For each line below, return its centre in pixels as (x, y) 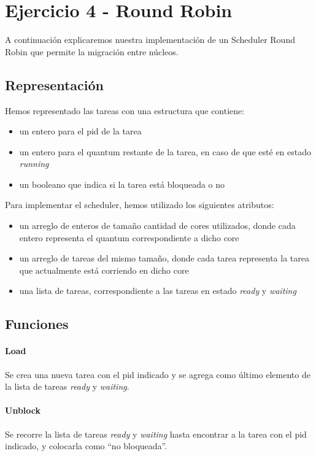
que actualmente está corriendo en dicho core (104, 270)
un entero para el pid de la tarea (80, 131)
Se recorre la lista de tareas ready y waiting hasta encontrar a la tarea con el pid (156, 434)
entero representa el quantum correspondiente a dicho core (129, 237)
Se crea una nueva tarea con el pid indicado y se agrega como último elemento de (158, 374)
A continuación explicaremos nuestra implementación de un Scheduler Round (150, 40)
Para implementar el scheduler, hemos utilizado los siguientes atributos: (140, 205)
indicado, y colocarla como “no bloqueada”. (86, 446)
